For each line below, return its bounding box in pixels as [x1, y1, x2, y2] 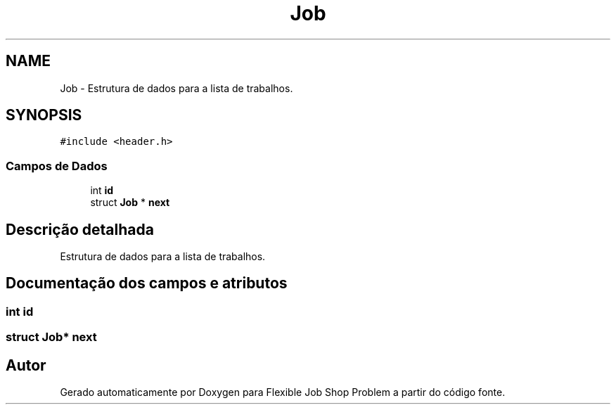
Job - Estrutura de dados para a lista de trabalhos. [60, 82, 293, 94]
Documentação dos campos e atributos [6, 274, 288, 293]
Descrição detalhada [6, 220, 154, 238]
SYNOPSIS [6, 106, 82, 124]
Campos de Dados [6, 158, 108, 173]
